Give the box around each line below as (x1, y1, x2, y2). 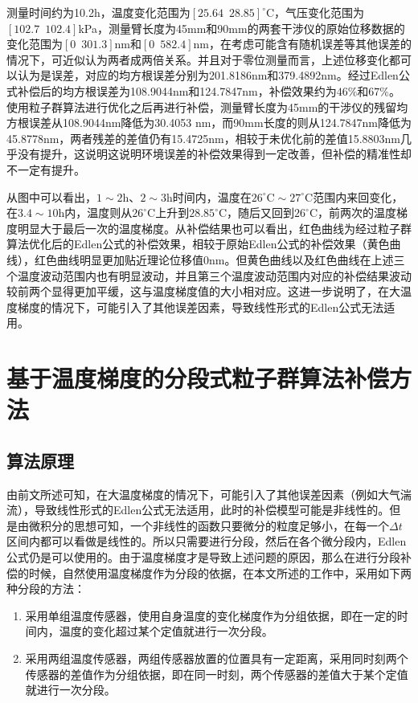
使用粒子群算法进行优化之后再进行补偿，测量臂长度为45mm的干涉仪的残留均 (6, 98, 408, 115)
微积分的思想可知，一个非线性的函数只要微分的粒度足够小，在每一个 (28, 517, 389, 533)
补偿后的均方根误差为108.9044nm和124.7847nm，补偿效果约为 (17, 82, 337, 99)
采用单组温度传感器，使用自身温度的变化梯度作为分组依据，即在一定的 (25, 607, 397, 623)
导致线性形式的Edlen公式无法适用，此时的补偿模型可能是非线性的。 (34, 501, 390, 518)
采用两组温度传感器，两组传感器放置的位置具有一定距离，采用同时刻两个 (25, 649, 408, 666)
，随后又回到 (227, 204, 295, 221)
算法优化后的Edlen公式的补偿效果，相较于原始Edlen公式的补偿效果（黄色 (6, 235, 390, 252)
